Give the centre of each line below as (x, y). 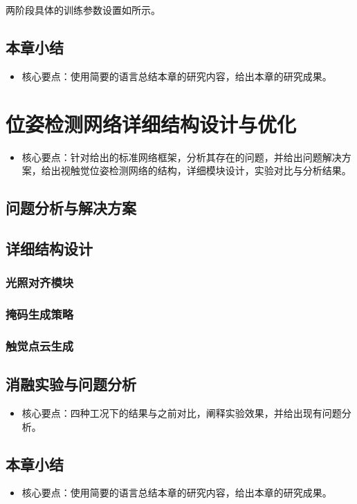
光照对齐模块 (40, 282)
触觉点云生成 (40, 345)
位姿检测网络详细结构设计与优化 (151, 123)
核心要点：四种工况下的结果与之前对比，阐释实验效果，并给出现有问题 (182, 413)
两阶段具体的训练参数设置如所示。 (83, 10)
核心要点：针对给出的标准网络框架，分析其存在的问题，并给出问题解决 (182, 157)
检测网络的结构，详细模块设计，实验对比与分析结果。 (230, 170)
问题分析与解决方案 (71, 208)
